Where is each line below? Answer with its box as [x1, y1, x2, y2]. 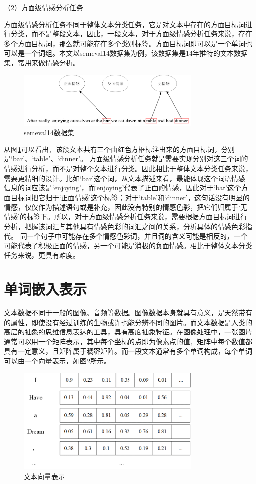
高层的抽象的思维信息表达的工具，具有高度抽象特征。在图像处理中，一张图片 [4, 327, 252, 337]
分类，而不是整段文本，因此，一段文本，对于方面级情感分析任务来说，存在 [10, 29, 252, 39]
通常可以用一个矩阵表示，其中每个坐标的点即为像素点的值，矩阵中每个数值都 [4, 336, 252, 346]
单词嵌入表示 [4, 279, 87, 299]
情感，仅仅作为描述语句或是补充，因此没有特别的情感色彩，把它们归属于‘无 [4, 202, 247, 212]
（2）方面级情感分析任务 [4, 2, 83, 12]
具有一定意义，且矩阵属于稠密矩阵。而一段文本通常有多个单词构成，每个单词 [4, 346, 252, 356]
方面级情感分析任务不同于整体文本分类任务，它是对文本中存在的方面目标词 [4, 19, 245, 29]
